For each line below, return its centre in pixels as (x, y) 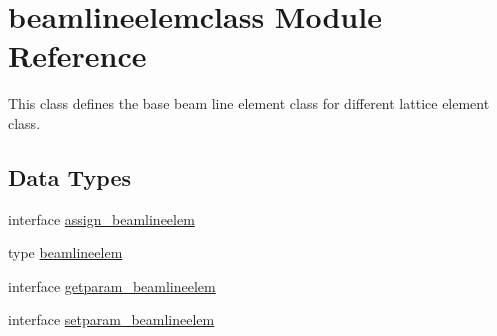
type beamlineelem (65, 252)
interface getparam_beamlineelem (112, 285)
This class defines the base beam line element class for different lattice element (249, 103)
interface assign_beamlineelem (101, 218)
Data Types (69, 176)
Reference (77, 55)
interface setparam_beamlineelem (111, 319)
